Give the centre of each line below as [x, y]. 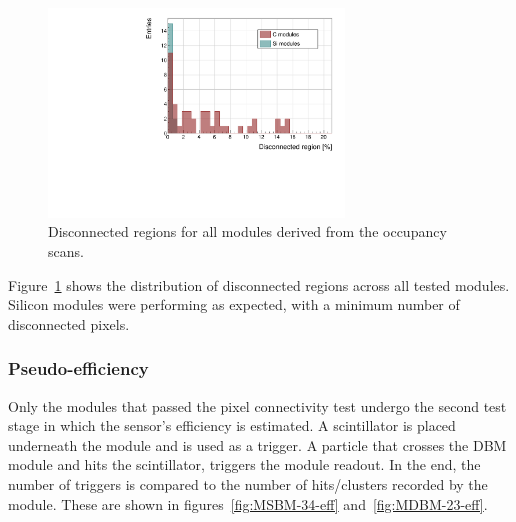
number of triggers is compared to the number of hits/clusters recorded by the [248, 483]
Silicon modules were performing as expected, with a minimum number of [234, 304]
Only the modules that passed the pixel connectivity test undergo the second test [257, 405]
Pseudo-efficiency [78, 368]
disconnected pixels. [69, 323]
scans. [66, 250]
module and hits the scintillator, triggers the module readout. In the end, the [244, 464]
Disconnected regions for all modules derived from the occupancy [247, 231]
